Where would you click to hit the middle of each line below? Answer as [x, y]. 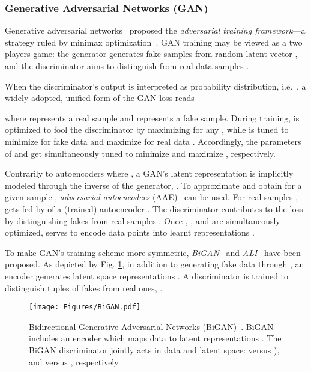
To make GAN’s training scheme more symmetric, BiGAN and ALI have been [153, 252]
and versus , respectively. [75, 361]
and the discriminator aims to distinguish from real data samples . [127, 66]
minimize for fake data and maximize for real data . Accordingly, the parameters [153, 141]
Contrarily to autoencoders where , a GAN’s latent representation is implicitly [149, 173]
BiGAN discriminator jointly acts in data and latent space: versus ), [154, 349]
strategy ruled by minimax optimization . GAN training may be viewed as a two [154, 42]
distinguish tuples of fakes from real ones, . [84, 288]
